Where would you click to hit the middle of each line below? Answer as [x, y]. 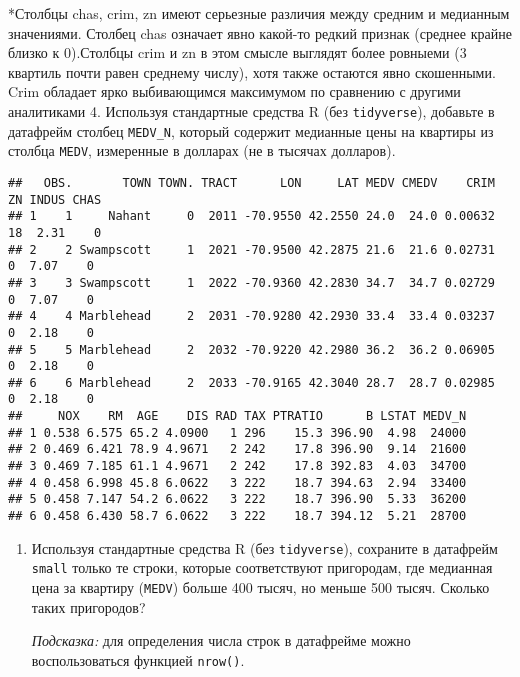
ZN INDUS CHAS [55, 199]
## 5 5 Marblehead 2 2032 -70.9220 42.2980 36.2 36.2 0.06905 [251, 349]
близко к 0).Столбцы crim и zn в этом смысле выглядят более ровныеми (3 [237, 52]
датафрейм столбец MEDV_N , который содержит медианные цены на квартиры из [251, 130]
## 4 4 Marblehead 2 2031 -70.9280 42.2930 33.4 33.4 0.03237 [251, 316]
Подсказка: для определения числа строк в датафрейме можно [221, 640]
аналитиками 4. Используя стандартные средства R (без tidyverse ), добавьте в [251, 110]
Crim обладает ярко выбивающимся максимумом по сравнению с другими [234, 91]
